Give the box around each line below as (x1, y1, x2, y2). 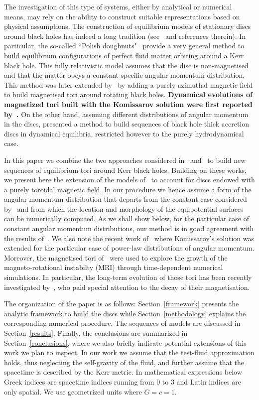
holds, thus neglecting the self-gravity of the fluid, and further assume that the (4, 357, 244, 367)
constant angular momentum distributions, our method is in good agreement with (4, 223, 254, 234)
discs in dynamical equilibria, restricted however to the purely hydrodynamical (4, 128, 244, 138)
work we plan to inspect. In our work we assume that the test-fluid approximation (4, 347, 255, 358)
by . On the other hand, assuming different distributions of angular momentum (4, 109, 249, 119)
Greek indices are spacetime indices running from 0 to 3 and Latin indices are (4, 376, 241, 387)
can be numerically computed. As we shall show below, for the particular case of (4, 213, 249, 224)
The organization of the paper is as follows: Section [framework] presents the (4, 298, 239, 309)
